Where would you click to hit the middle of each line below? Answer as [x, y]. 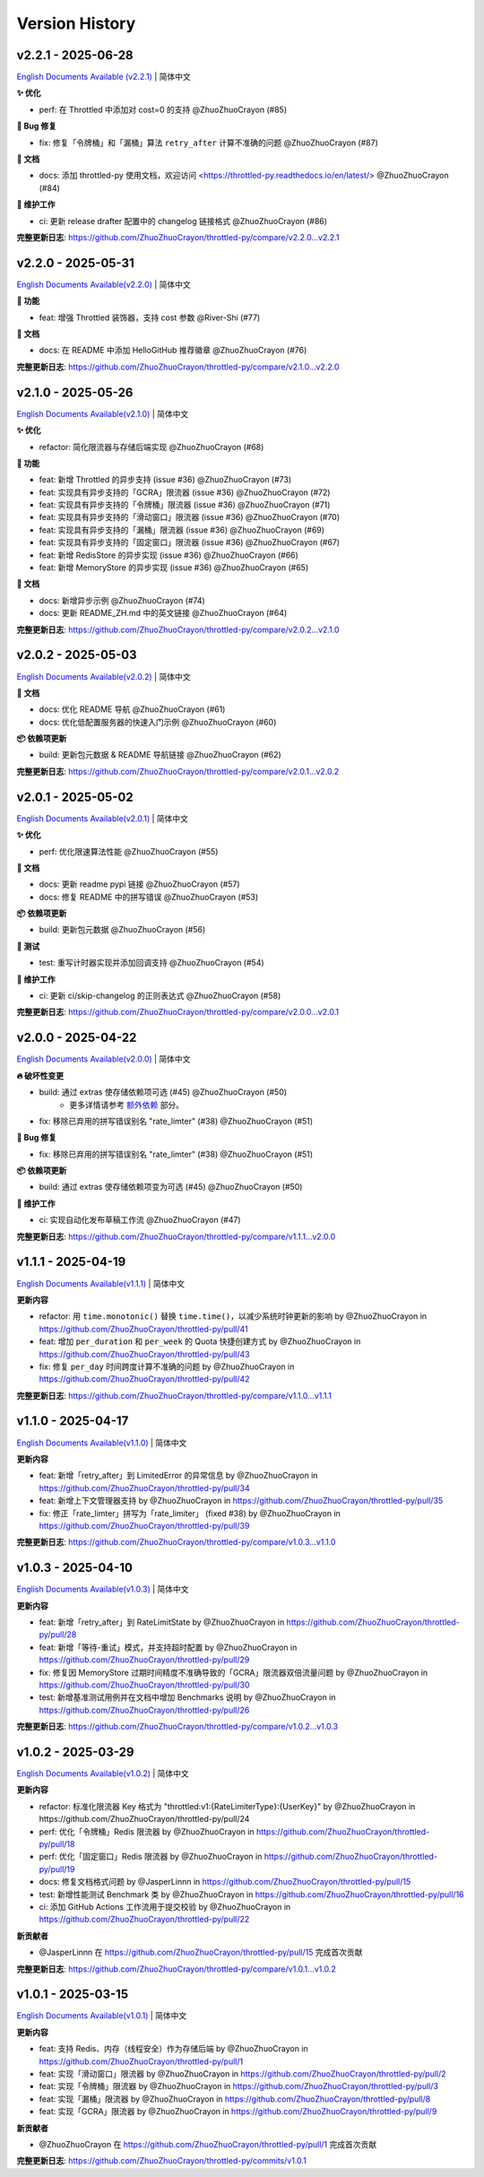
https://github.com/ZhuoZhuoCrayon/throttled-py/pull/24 [144, 1819]
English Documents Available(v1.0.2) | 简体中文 [103, 1774]
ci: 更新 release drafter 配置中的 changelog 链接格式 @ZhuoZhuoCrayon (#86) [183, 221]
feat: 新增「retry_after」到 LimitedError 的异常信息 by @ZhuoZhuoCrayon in [178, 1476]
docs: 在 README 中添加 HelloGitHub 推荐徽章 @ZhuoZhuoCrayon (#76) [173, 351]
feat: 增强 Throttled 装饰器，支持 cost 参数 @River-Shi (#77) [150, 317]
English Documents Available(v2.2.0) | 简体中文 [104, 284]
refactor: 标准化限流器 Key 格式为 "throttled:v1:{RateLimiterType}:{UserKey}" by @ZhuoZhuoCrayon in [227, 1806]
